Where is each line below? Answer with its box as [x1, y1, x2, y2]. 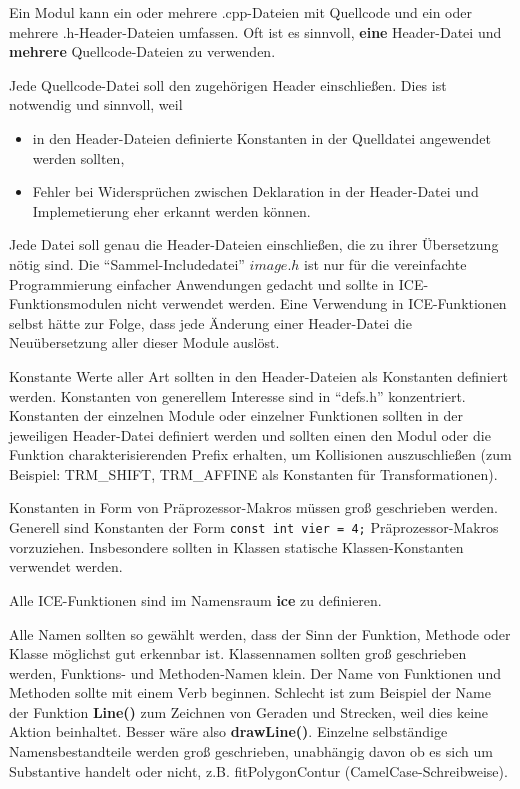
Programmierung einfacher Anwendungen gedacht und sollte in [9, 273, 395, 294]
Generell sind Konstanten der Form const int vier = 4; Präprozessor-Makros [9, 517, 499, 538]
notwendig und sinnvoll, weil [9, 94, 183, 115]
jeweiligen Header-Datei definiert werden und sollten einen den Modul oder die [9, 424, 491, 445]
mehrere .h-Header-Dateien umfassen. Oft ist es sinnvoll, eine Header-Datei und [9, 21, 502, 42]
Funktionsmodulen [9, 293, 123, 314]
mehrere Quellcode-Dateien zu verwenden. [9, 41, 276, 62]
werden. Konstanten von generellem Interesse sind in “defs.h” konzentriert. [9, 385, 466, 406]
